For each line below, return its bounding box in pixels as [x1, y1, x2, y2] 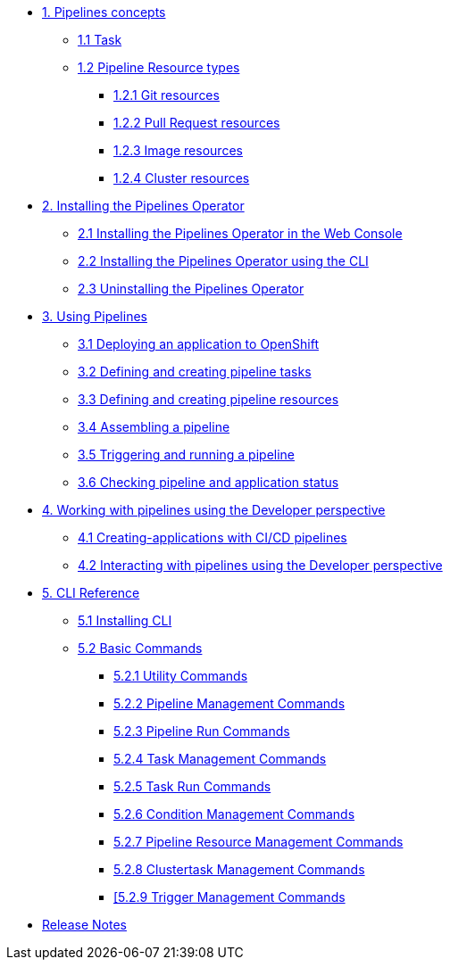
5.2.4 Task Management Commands [113, 751, 327, 766]
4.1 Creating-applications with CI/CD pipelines [78, 530, 347, 545]
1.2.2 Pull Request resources [113, 115, 280, 130]
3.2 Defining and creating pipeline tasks [78, 364, 312, 379]
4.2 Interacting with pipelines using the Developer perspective [78, 558, 443, 573]
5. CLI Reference [42, 585, 140, 600]
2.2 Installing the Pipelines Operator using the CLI [78, 253, 369, 269]
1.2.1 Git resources [113, 87, 220, 103]
